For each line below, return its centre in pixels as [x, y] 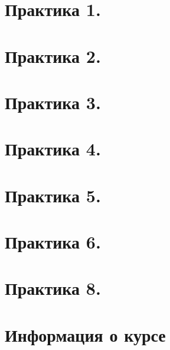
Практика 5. [53, 195]
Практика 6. [53, 242]
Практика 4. [53, 149]
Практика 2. [53, 55]
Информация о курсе [85, 334]
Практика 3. [53, 102]
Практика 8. [53, 288]
